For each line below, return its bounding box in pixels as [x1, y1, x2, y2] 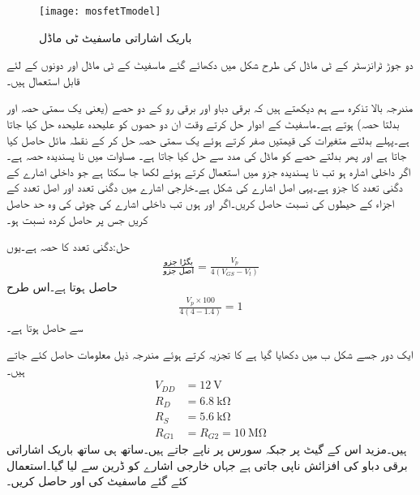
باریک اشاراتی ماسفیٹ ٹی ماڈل [39, 28, 192, 45]
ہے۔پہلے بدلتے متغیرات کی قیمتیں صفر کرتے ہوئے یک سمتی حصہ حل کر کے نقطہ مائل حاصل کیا [6, 131, 409, 148]
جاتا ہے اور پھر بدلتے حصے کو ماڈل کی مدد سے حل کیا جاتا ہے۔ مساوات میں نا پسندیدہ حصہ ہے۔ [6, 147, 407, 164]
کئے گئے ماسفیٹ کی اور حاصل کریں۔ [6, 472, 188, 489]
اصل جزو [163, 267, 195, 276]
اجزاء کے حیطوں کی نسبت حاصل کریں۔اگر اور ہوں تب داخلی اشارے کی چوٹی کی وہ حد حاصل [6, 195, 394, 211]
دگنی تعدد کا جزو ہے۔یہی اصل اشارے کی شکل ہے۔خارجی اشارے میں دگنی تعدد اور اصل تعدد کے [6, 179, 403, 196]
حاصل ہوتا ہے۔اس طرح [6, 278, 118, 295]
